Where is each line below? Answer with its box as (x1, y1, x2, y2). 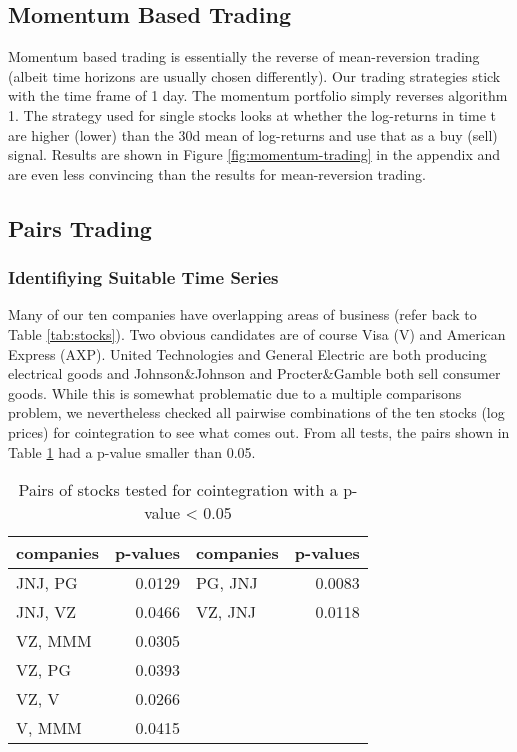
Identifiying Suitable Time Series (8, 265, 279, 290)
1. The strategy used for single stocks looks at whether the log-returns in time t (8, 104, 496, 125)
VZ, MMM (16, 629, 92, 653)
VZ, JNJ (195, 600, 256, 624)
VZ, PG (16, 658, 72, 682)
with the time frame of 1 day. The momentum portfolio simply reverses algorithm (8, 85, 508, 106)
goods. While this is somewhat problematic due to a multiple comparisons (8, 382, 462, 403)
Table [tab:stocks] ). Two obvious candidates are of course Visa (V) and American (8, 323, 506, 344)
